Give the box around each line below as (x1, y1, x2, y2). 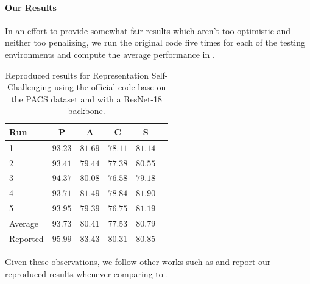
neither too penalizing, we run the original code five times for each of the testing (5, 36, 306, 49)
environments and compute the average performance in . (5, 48, 215, 60)
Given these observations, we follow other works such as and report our (5, 255, 271, 268)
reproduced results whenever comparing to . (5, 267, 169, 280)
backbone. (68, 104, 105, 117)
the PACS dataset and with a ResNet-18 (11, 92, 163, 105)
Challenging (7, 80, 52, 93)
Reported (9, 232, 44, 244)
